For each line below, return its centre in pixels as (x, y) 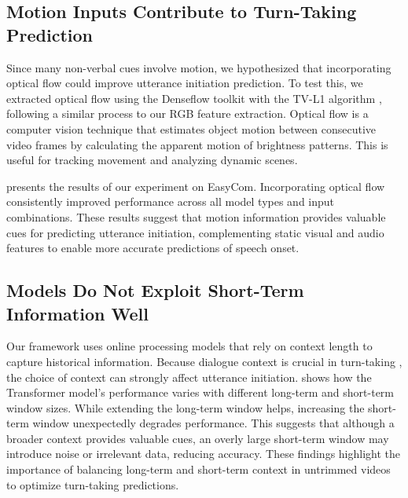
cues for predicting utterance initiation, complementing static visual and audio (195, 232)
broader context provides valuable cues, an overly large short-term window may (198, 438)
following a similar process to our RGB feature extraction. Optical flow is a (187, 114)
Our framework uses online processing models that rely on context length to (189, 346)
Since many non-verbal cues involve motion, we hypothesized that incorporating (199, 67)
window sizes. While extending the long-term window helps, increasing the (186, 407)
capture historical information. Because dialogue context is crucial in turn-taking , (204, 361)
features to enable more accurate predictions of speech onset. (153, 248)
